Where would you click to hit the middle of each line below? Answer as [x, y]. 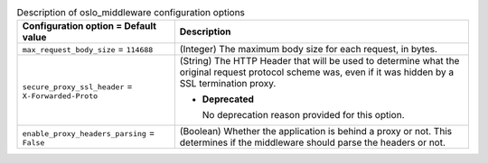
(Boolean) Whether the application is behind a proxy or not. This [315, 131]
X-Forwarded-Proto [60, 96]
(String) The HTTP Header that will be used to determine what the [319, 61]
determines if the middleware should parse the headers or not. [313, 142]
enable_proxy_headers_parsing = [89, 132]
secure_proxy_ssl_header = [77, 86]
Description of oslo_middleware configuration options [131, 13]
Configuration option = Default [89, 26]
